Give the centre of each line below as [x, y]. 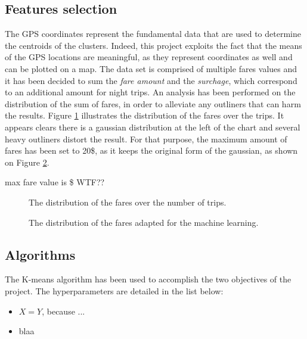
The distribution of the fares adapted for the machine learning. [144, 222]
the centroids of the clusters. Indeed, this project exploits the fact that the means [153, 45]
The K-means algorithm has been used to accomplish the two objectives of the [148, 279]
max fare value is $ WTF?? [55, 182]
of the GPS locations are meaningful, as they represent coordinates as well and [149, 57]
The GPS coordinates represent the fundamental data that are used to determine [153, 34]
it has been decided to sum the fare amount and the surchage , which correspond [151, 80]
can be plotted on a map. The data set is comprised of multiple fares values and [151, 68]
